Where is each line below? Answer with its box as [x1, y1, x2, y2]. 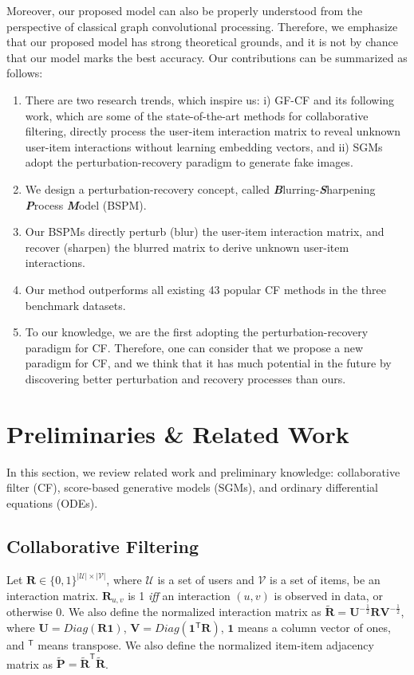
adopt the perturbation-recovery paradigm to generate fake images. [25, 154, 353, 171]
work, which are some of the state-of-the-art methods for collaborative [25, 107, 369, 124]
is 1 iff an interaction [128, 587, 231, 603]
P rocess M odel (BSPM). [25, 196, 147, 213]
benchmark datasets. [25, 296, 126, 313]
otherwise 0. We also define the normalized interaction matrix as [6, 603, 321, 620]
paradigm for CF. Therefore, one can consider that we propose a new [25, 339, 364, 355]
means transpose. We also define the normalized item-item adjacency [37, 637, 374, 653]
